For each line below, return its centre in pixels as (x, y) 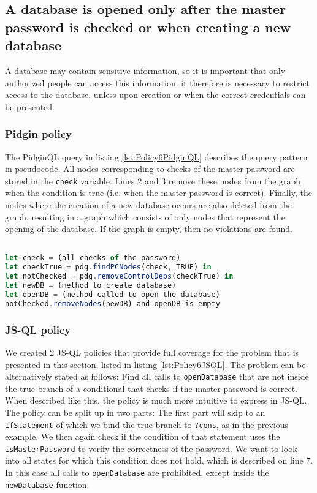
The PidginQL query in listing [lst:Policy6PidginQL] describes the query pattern (156, 156)
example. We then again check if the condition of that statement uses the (143, 436)
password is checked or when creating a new (148, 27)
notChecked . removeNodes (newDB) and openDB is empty (113, 303)
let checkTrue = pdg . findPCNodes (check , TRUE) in (108, 267)
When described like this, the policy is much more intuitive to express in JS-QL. (156, 400)
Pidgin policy (38, 134)
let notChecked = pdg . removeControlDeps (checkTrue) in (119, 277)
